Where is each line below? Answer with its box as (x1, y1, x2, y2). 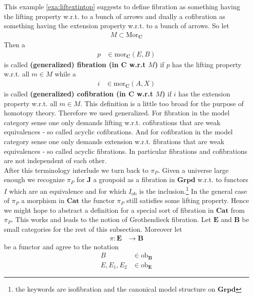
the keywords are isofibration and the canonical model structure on (15, 284, 216, 294)
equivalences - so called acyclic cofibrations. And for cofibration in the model (4, 127, 233, 137)
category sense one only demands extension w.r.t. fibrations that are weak (4, 136, 224, 147)
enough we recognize (4, 174, 65, 185)
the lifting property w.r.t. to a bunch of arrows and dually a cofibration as (4, 11, 225, 21)
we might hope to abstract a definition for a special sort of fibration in (4, 204, 214, 215)
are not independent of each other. (4, 155, 107, 166)
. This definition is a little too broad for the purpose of (80, 98, 244, 108)
